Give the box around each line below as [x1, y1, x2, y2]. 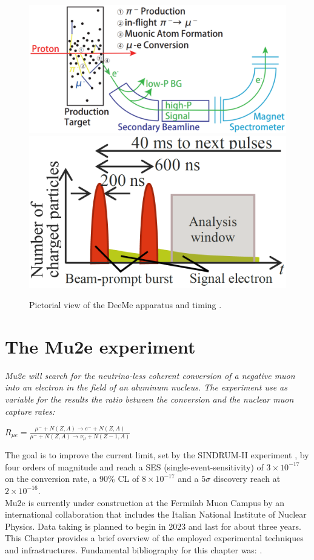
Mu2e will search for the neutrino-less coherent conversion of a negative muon [5, 369, 295, 381]
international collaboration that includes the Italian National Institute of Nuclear [5, 508, 307, 521]
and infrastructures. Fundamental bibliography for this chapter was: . [5, 543, 262, 556]
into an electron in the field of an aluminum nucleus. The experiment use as [5, 381, 287, 394]
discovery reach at [213, 472, 281, 485]
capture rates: [5, 404, 55, 417]
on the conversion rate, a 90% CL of [5, 472, 139, 485]
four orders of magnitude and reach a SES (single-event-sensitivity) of [5, 460, 264, 473]
